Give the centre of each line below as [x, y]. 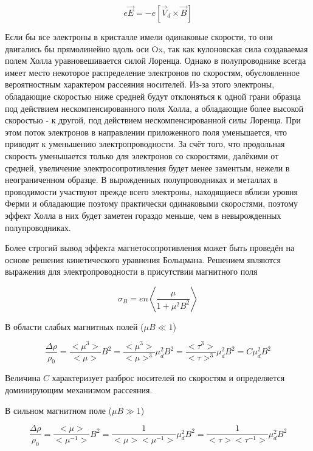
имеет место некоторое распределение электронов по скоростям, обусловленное [152, 72]
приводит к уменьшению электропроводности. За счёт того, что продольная [145, 144]
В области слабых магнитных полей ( [74, 326]
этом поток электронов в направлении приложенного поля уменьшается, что [146, 132]
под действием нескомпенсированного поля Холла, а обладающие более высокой [154, 108]
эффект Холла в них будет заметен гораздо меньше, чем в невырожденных [143, 215]
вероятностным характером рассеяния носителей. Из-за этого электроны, [140, 84]
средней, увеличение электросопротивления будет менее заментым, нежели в [147, 167]
